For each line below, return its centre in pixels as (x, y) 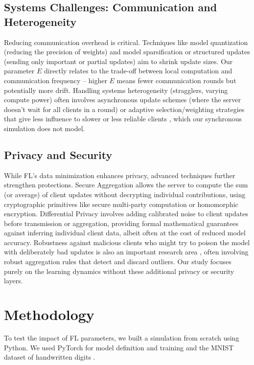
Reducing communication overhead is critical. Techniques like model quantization (126, 42)
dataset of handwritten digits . (50, 357)
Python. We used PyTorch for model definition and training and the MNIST (119, 347)
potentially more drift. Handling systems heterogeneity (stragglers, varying (116, 90)
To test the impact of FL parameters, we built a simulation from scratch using (122, 337)
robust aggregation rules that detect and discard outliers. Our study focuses (118, 262)
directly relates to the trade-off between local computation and (138, 71)
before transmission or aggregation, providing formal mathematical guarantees (121, 223)
